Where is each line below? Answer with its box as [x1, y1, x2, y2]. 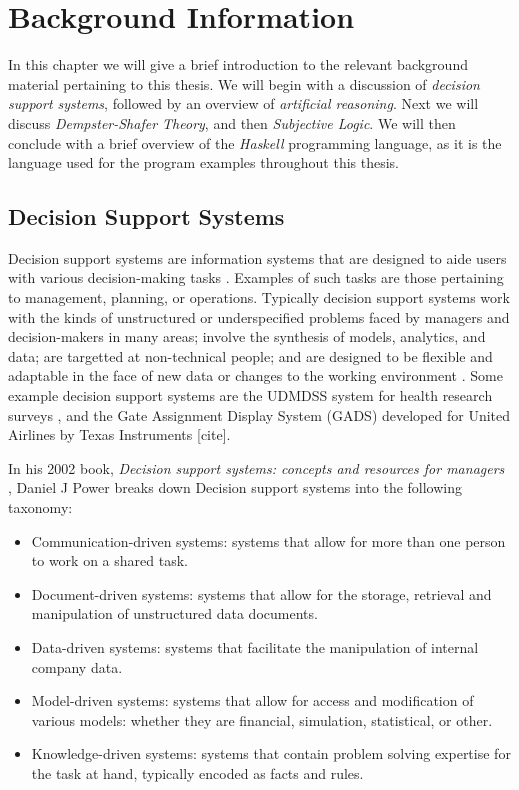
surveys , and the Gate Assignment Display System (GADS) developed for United [8, 404, 511, 425]
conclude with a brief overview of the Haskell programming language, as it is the [8, 132, 502, 153]
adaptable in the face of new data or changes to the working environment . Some [8, 365, 503, 386]
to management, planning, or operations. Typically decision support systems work [8, 287, 510, 308]
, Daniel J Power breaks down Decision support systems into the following [8, 477, 463, 498]
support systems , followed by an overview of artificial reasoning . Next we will [8, 93, 479, 114]
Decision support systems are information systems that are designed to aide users [8, 247, 507, 268]
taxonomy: [8, 497, 73, 518]
